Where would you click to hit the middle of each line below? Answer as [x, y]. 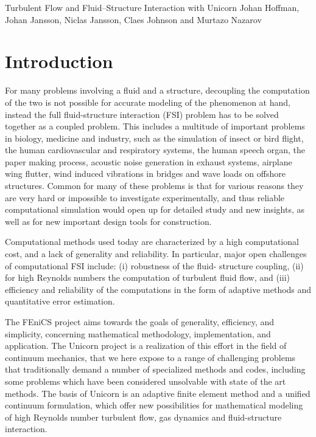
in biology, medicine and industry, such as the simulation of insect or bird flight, [154, 138]
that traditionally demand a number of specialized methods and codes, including [155, 369]
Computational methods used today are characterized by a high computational [152, 242]
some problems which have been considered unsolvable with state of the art [146, 381]
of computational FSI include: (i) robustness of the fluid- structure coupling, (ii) [154, 265]
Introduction [59, 61]
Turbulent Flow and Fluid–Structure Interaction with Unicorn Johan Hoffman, [152, 7]
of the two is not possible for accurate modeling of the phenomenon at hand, [148, 102]
